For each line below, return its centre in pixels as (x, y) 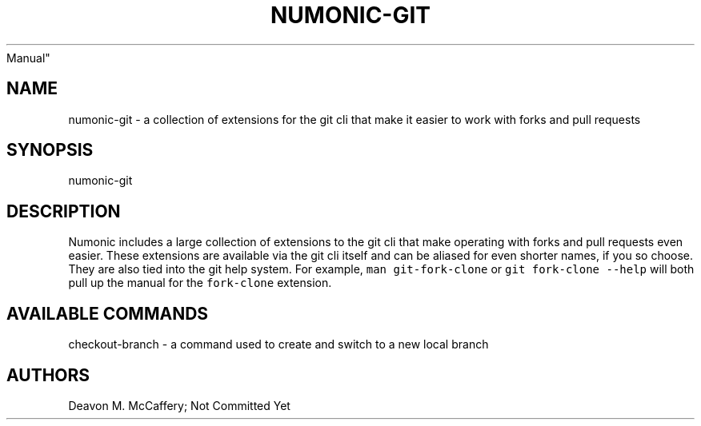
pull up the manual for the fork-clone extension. (200, 283)
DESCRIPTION (64, 211)
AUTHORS (48, 375)
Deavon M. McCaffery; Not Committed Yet (179, 405)
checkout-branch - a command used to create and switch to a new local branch (278, 344)
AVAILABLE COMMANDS (108, 313)
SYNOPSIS (50, 150)
